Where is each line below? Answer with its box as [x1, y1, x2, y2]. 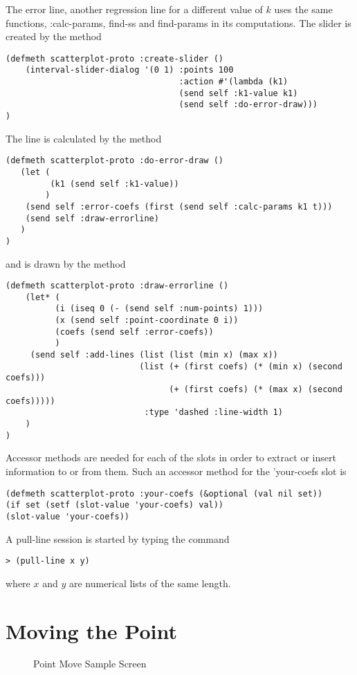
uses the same [274, 2, 333, 16]
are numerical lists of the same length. [68, 575, 231, 590]
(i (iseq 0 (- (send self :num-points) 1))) [55, 304, 264, 314]
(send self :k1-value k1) [178, 88, 298, 98]
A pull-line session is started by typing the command [6, 531, 230, 546]
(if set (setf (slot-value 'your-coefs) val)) [6, 500, 223, 510]
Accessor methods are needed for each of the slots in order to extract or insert [6, 450, 336, 465]
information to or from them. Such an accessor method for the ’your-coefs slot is [6, 463, 347, 478]
